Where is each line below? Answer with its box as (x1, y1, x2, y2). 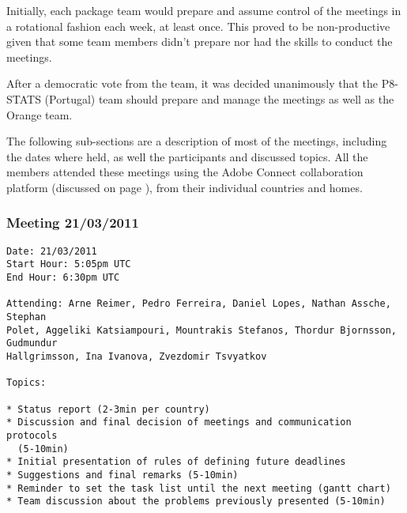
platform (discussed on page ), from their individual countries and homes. (6, 179, 363, 195)
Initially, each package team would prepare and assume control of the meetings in (6, 2, 401, 18)
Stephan (6, 311, 47, 323)
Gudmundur (6, 338, 58, 349)
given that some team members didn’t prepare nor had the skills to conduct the (6, 33, 393, 50)
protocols (6, 429, 58, 441)
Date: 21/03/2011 (6, 245, 97, 257)
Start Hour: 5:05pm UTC (6, 258, 131, 270)
